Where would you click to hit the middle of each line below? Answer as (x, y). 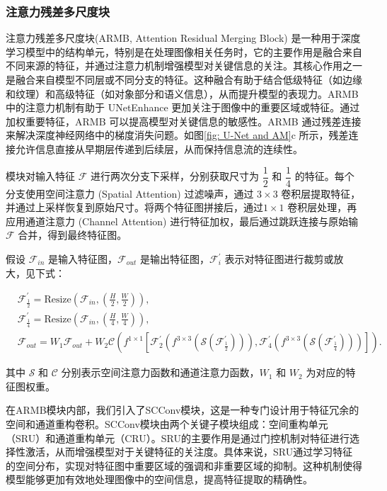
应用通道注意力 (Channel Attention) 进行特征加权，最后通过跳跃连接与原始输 (182, 221)
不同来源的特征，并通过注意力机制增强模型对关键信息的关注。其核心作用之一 (184, 66)
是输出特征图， (175, 259)
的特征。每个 (324, 176)
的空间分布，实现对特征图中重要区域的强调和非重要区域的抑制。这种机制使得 (184, 465)
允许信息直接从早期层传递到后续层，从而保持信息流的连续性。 (159, 148)
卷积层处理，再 (322, 207)
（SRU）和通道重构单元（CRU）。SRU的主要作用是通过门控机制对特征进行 (178, 438)
